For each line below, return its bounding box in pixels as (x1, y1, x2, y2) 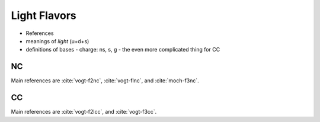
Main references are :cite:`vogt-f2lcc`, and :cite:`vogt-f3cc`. (11, 108, 157, 115)
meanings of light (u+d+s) (25, 37, 89, 44)
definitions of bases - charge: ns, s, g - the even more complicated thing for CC (25, 46, 220, 53)
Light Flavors (11, 9, 76, 22)
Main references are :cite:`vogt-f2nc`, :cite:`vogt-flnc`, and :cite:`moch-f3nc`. (11, 77, 200, 84)
